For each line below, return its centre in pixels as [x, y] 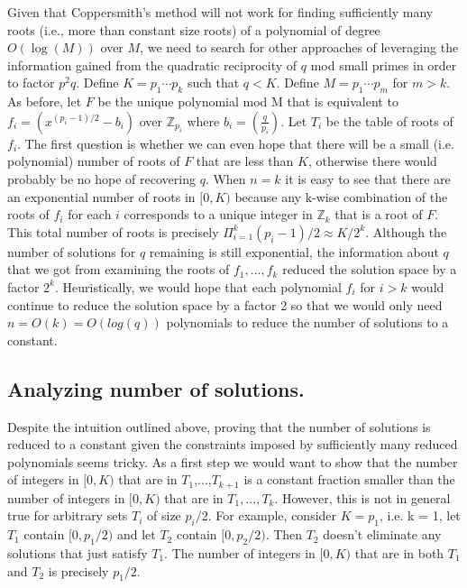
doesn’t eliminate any [382, 534]
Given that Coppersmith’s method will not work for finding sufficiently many [220, 12]
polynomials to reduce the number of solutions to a [307, 322]
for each [90, 214]
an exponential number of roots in [101, 196]
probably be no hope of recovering [101, 178]
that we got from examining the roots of [119, 269]
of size [164, 515]
